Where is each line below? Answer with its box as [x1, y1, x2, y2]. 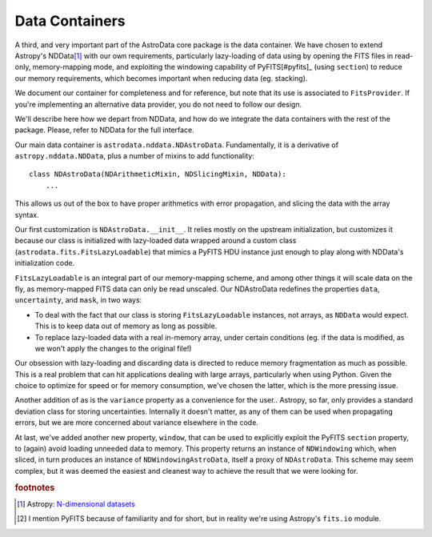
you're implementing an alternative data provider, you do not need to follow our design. [14, 99, 302, 109]
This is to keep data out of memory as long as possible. [34, 321, 218, 331]
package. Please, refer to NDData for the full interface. [14, 125, 195, 135]
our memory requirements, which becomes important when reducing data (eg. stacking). [14, 73, 308, 83]
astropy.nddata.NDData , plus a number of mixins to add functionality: [14, 151, 255, 161]
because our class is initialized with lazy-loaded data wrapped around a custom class [14, 236, 297, 246]
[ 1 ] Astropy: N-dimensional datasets [17, 499, 136, 508]
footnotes [14, 482, 55, 493]
